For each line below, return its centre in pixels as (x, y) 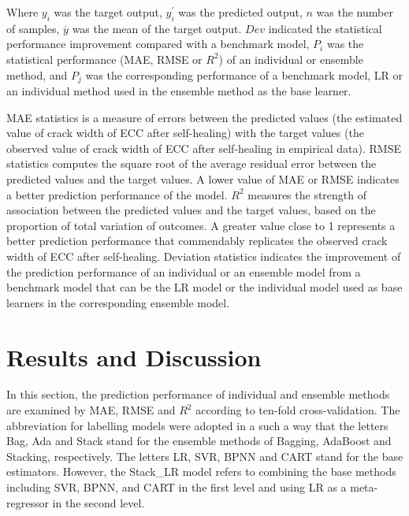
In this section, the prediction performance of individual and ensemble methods (198, 394)
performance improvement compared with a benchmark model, (158, 44)
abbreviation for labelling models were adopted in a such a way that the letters (197, 425)
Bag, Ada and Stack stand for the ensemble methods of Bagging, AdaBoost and (199, 441)
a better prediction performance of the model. (117, 194)
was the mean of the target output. (157, 28)
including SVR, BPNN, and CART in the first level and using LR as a (177, 487)
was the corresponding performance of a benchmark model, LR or (244, 74)
